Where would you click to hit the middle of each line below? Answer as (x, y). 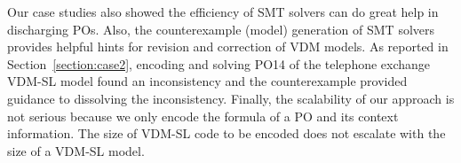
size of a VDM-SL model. (76, 150)
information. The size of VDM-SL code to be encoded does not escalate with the (227, 133)
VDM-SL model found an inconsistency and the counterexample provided (207, 81)
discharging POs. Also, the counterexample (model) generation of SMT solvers (221, 29)
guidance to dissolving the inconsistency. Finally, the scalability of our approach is (231, 98)
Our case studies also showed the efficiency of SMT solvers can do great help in (223, 12)
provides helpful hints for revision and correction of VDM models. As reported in (228, 47)
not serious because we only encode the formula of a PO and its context (203, 116)
